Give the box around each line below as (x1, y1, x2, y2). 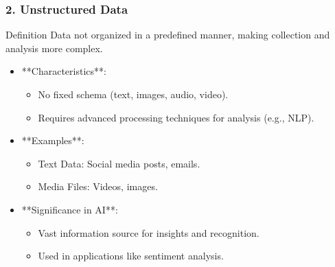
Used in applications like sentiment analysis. (38, 248, 224, 263)
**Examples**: (21, 133, 84, 148)
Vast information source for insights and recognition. (38, 225, 259, 240)
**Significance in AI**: (21, 202, 118, 216)
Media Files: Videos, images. (38, 179, 158, 194)
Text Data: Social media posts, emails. (38, 156, 200, 170)
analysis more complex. (5, 40, 103, 55)
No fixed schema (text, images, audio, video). (38, 87, 229, 101)
